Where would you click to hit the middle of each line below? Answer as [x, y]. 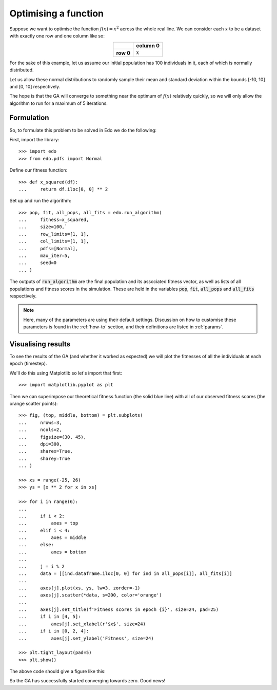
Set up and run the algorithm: [40, 201]
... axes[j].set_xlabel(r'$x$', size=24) [82, 624]
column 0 [148, 46]
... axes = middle [53, 538]
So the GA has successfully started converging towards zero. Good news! [87, 681]
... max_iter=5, [44, 256]
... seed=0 [38, 263]
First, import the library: [34, 139]
